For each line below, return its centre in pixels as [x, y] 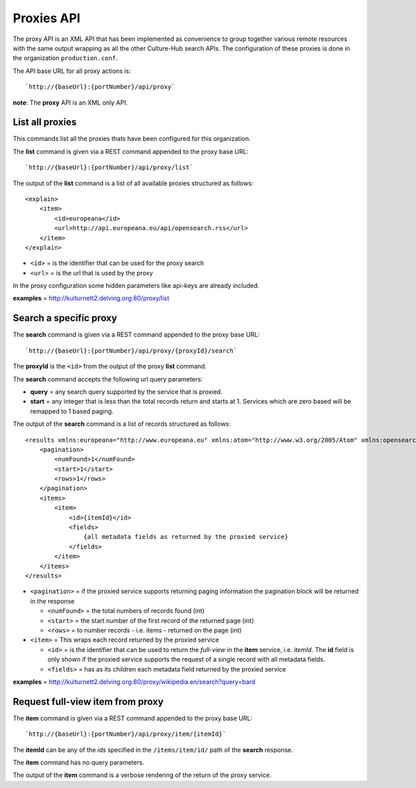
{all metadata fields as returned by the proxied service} [186, 537]
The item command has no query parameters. [79, 762]
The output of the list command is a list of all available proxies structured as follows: [133, 183]
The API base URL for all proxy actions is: [72, 71]
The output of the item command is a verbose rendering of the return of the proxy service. [142, 775]
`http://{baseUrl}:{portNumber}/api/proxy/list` [109, 168]
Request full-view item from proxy [88, 702]
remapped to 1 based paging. [72, 411]
